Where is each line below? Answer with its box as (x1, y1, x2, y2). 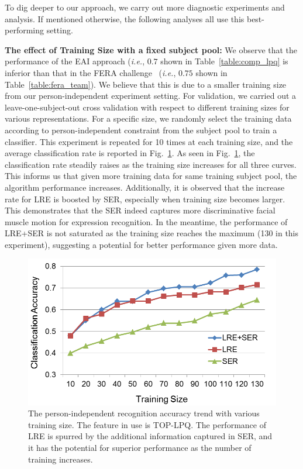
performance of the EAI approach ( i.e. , (5, 55, 145, 67)
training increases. (28, 453, 93, 465)
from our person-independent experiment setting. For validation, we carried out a (5, 89, 297, 102)
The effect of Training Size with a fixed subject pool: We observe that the (5, 43, 298, 56)
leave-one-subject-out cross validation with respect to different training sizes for (5, 101, 290, 113)
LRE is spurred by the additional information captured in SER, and (28, 430, 273, 442)
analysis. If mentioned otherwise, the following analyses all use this (5, 12, 245, 25)
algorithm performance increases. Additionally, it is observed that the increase (5, 181, 285, 193)
